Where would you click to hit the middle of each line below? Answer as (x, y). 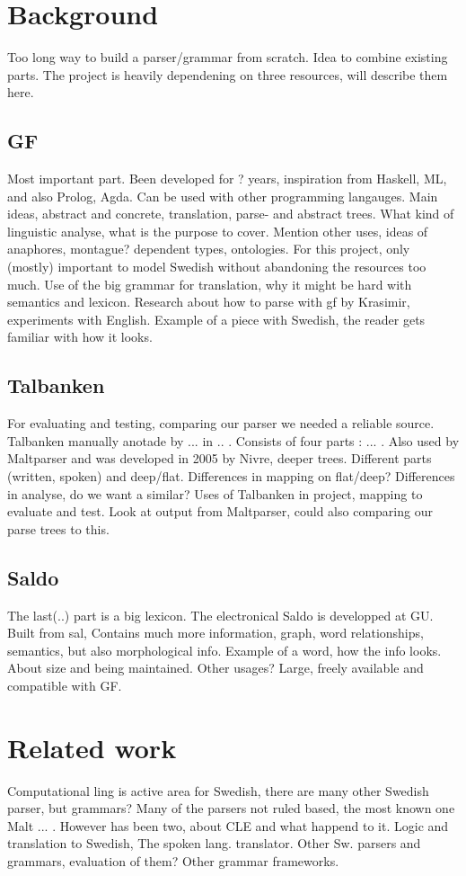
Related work (92, 747)
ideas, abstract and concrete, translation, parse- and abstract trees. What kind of (231, 214)
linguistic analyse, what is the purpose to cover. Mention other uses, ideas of (218, 231)
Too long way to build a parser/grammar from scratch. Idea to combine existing (228, 57)
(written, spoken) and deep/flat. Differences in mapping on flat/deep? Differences (231, 476)
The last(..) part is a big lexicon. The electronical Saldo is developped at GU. (220, 615)
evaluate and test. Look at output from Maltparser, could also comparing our (220, 511)
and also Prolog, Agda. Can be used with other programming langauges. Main (223, 196)
